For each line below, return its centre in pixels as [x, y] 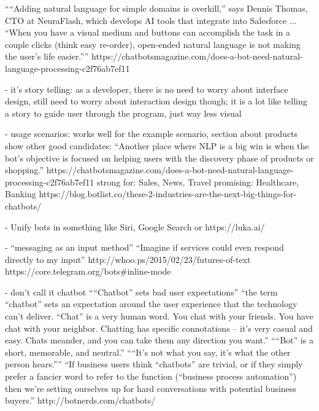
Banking [21, 194]
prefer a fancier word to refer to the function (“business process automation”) [151, 376]
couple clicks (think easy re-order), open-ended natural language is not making [153, 44]
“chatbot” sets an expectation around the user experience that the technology [151, 304]
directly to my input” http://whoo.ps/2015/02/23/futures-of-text [128, 259]
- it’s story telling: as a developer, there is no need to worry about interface [147, 89]
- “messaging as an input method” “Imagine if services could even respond [144, 247]
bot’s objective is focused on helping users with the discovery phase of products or [159, 158]
